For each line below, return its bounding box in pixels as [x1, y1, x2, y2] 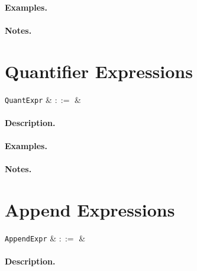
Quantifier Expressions [5, 59, 193, 83]
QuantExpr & [5, 93, 52, 105]
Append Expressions [5, 197, 175, 221]
